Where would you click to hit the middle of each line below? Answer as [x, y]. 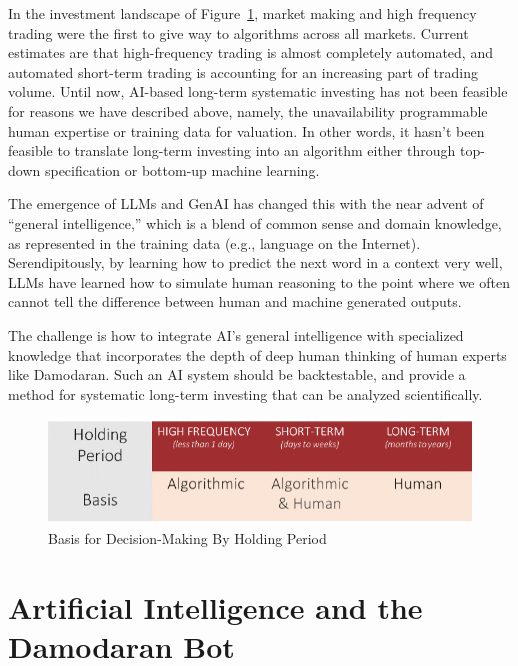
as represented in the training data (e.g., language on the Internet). [214, 242]
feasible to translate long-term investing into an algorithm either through [232, 150]
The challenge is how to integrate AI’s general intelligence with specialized [236, 334]
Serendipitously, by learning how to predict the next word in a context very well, [255, 262]
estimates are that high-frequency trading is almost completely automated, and [250, 52]
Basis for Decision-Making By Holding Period [187, 537]
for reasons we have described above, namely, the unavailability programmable [248, 110]
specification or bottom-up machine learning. [182, 169]
